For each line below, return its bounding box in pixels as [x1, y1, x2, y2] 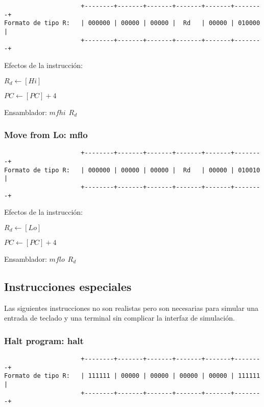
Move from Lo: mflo [4, 128, 88, 141]
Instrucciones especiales [4, 278, 132, 294]
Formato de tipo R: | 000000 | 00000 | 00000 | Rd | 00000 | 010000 [4, 19, 260, 27]
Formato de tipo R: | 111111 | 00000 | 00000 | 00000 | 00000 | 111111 [4, 372, 260, 380]
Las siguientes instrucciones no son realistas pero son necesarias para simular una [4, 302, 258, 313]
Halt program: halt [4, 334, 84, 347]
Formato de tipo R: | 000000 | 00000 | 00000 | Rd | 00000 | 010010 [4, 166, 260, 174]
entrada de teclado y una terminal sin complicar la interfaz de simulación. [4, 312, 235, 323]
